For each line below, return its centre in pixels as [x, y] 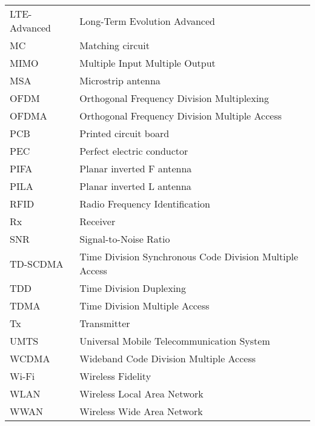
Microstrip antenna [120, 80]
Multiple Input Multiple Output [148, 63]
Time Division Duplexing [133, 288]
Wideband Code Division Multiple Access [168, 358]
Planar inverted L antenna [135, 186]
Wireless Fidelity [115, 376]
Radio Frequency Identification [145, 204]
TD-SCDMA [37, 263]
